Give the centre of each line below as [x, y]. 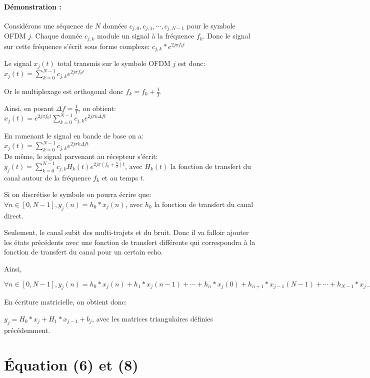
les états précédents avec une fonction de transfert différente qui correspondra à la [130, 242]
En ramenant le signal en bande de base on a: [74, 135]
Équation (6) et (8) [71, 364]
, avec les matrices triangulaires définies [152, 318]
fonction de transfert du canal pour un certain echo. [83, 252]
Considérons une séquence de [48, 25]
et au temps [120, 177]
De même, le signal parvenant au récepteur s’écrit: [81, 156]
